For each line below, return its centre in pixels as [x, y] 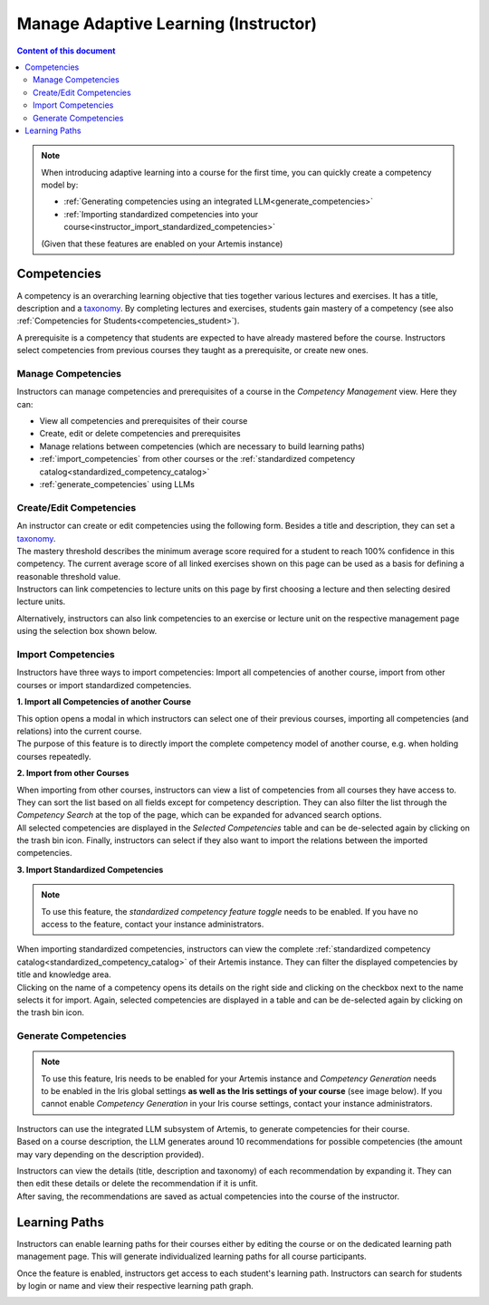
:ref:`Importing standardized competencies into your [161, 214]
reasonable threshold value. [69, 576]
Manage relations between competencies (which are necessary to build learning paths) [202, 446]
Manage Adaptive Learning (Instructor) [167, 24]
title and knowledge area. [64, 974]
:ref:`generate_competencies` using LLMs [117, 484]
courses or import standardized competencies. [104, 685]
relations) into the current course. [79, 731]
